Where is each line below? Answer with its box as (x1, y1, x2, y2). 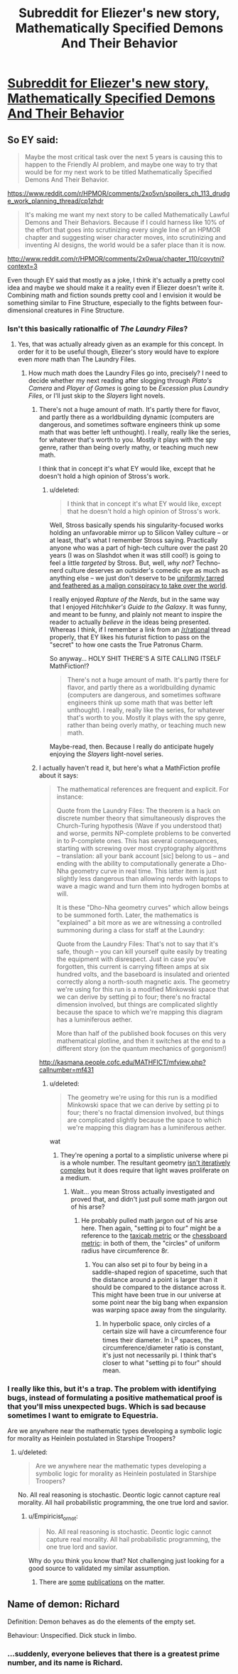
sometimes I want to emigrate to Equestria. (7, 1410, 158, 1420)
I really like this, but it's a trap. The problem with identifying (7, 1384, 217, 1394)
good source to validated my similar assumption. (28, 1564, 171, 1573)
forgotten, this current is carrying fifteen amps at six (56, 963, 210, 971)
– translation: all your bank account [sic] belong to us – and (56, 852, 229, 860)
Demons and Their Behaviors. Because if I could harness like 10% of (24, 218, 225, 226)
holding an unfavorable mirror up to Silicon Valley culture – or (49, 529, 229, 537)
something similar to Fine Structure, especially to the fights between (7, 299, 207, 307)
